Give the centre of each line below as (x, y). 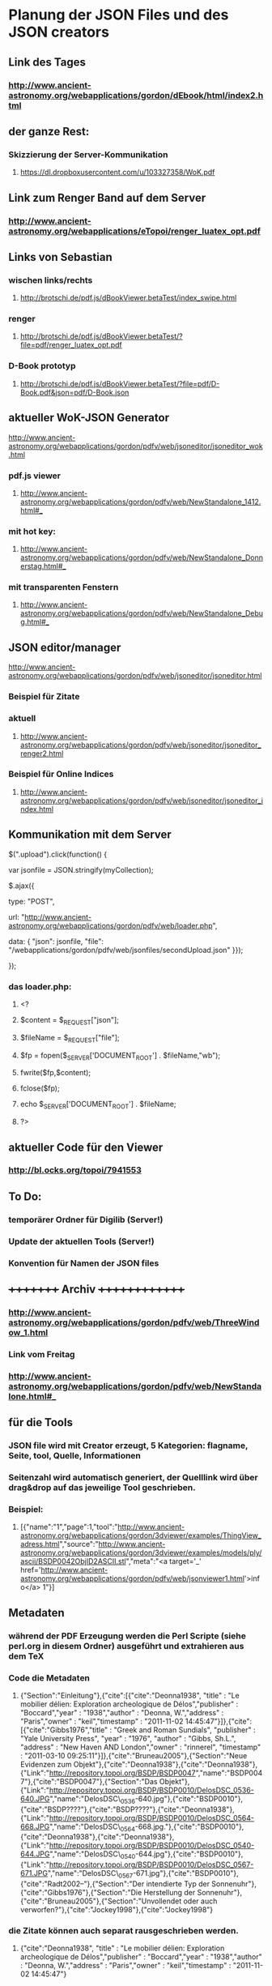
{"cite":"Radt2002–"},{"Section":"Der (82, 1884)
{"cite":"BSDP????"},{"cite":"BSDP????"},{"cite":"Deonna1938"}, (127, 1809)
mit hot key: (32, 531)
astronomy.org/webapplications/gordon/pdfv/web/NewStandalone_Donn (142, 557)
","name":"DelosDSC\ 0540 (93, 1855)
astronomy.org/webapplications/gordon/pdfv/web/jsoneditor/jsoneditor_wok (136, 446)
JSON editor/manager (65, 647)
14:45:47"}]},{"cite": (219, 1721)
